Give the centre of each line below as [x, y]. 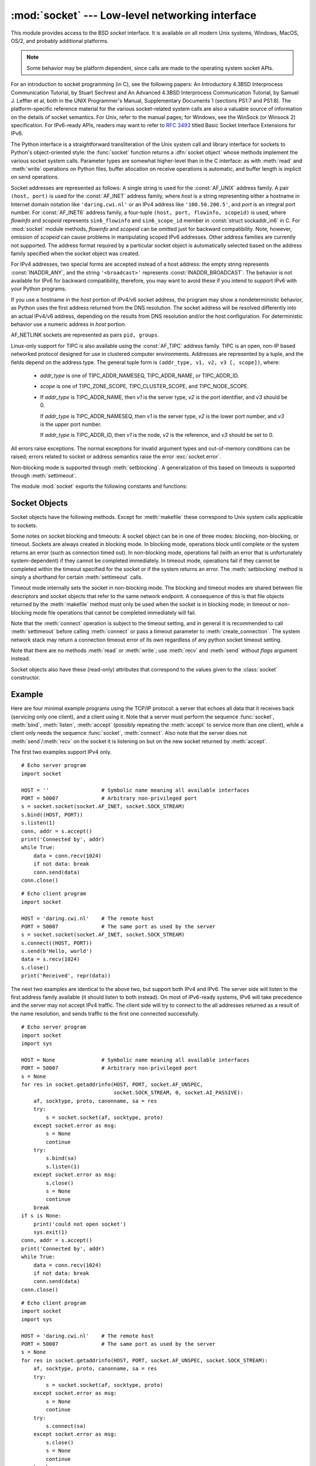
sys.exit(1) [50, 1232]
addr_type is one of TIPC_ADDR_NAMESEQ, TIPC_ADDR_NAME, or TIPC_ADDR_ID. [140, 376]
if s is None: [41, 1216]
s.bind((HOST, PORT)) [52, 815]
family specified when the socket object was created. [75, 253]
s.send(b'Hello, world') [57, 951]
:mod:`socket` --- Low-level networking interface [134, 15]
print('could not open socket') [80, 1224]
